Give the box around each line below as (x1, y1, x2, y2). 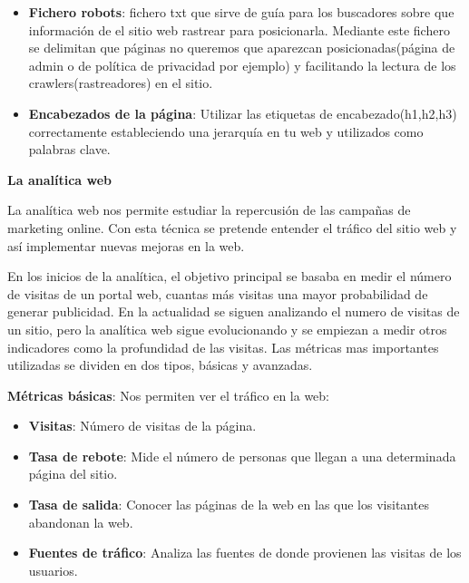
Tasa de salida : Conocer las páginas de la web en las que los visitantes (28, 495, 429, 514)
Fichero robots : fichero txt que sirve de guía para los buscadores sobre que (28, 3, 454, 21)
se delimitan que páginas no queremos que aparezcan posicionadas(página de (28, 38, 455, 57)
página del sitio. (28, 464, 118, 483)
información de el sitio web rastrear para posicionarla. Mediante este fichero (28, 20, 450, 39)
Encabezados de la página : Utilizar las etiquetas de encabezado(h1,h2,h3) (28, 103, 457, 122)
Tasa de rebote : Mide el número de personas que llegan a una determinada (28, 446, 456, 465)
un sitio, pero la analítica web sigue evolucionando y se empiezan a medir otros (7, 319, 447, 338)
